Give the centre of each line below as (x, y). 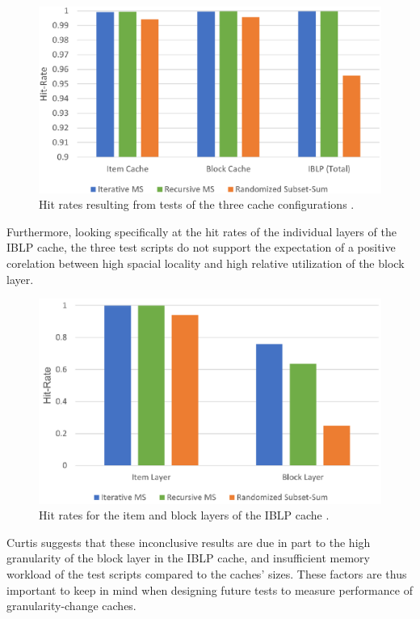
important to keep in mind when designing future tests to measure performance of (210, 589)
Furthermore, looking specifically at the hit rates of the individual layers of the (202, 231)
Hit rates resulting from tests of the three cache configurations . (197, 204)
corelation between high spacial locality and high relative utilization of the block (206, 263)
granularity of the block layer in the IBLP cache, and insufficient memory (188, 558)
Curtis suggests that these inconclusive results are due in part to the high (189, 542)
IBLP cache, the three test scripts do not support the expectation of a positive (201, 247)
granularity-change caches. (71, 606)
